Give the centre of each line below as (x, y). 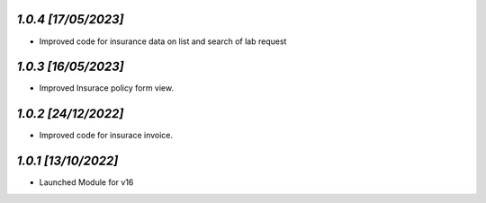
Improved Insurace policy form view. (107, 88)
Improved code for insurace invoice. (106, 136)
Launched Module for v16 (86, 182)
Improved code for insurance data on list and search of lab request (163, 41)
